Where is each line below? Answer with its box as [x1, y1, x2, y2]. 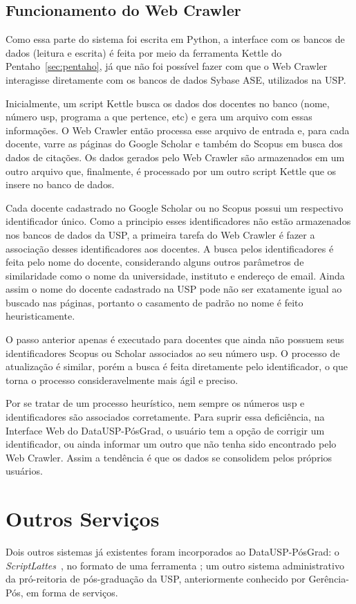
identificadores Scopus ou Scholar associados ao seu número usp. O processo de [6, 345, 340, 360]
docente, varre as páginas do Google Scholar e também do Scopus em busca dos [6, 136, 343, 151]
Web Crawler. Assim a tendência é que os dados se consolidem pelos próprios [6, 450, 332, 464]
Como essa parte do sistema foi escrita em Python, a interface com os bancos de [6, 32, 345, 46]
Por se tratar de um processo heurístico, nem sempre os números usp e [6, 396, 305, 410]
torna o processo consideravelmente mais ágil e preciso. [6, 372, 238, 387]
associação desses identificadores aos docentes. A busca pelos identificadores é [6, 241, 334, 255]
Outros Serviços [6, 504, 160, 533]
